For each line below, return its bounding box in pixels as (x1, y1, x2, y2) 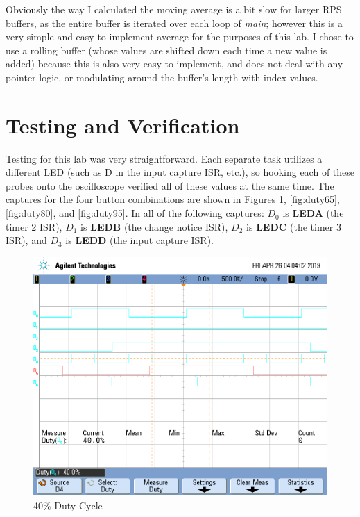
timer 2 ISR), (6, 219, 62, 233)
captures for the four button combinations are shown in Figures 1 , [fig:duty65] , (6, 192, 340, 206)
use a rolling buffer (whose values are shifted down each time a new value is (6, 42, 327, 57)
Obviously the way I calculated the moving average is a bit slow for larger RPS (6, 2, 342, 16)
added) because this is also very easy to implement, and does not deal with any (6, 56, 343, 71)
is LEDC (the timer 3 (246, 219, 341, 233)
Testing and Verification (6, 110, 240, 139)
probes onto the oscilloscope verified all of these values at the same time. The (6, 178, 334, 192)
